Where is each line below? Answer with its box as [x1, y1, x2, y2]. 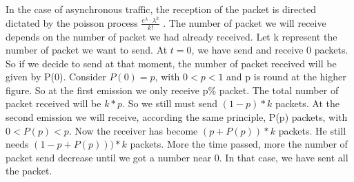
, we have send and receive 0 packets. [191, 43, 348, 57]
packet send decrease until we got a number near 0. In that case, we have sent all [6, 150, 348, 164]
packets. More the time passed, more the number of [130, 137, 348, 151]
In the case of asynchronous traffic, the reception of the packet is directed [6, 2, 316, 16]
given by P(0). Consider [6, 69, 106, 84]
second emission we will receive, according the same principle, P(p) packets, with [6, 110, 348, 124]
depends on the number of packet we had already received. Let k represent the [6, 29, 337, 43]
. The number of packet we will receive [163, 15, 326, 30]
